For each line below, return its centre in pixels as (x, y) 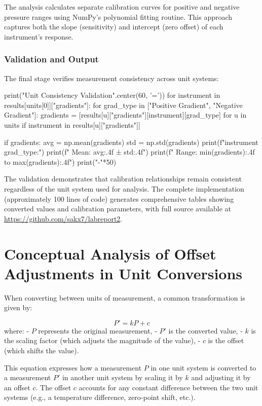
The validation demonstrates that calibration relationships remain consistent (123, 179)
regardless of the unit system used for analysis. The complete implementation (124, 188)
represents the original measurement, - (98, 330)
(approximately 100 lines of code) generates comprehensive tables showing (119, 198)
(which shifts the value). (42, 350)
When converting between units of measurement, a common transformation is (125, 297)
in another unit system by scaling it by (122, 377)
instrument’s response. (39, 36)
